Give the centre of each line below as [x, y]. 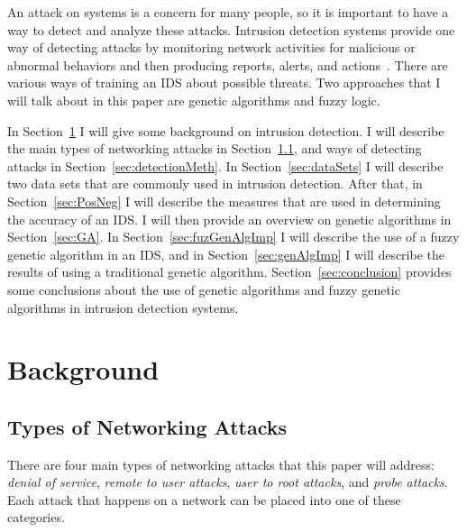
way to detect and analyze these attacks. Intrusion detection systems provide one [231, 29]
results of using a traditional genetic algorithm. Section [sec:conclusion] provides [229, 272]
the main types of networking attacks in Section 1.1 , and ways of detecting [215, 148]
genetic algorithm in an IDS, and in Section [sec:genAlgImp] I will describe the [226, 254]
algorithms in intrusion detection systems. [123, 307]
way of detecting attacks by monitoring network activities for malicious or [211, 47]
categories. [36, 517]
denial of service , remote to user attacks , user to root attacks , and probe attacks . [228, 482]
